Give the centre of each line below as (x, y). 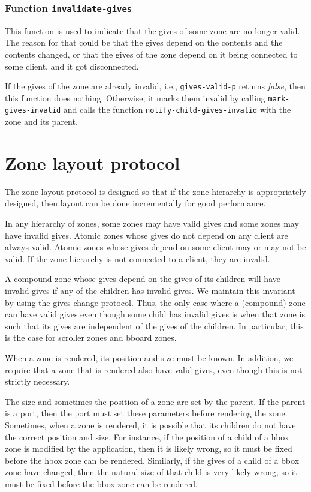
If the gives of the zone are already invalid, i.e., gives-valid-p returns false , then (155, 86)
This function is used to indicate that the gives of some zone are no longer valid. (153, 30)
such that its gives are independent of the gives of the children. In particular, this (154, 325)
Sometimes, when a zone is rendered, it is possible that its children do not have (150, 424)
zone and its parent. (41, 121)
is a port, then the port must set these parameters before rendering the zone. (146, 413)
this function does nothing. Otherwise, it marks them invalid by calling (135, 97)
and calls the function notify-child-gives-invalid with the (177, 109)
